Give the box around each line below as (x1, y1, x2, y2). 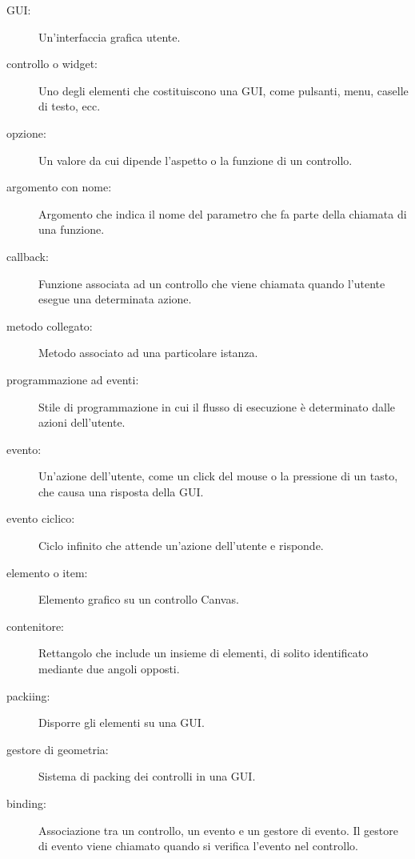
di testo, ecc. (38, 98, 101, 114)
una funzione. (38, 221, 105, 238)
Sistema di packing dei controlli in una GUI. (38, 768, 256, 785)
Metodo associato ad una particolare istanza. (38, 344, 258, 361)
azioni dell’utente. (38, 414, 126, 431)
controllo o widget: (6, 55, 98, 72)
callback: (6, 247, 49, 264)
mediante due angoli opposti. (38, 660, 180, 677)
